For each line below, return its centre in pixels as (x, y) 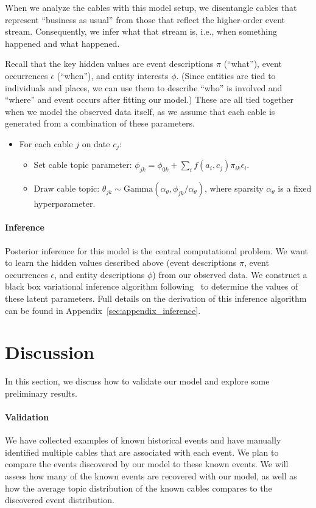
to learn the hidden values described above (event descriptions (121, 263)
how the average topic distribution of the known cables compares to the (139, 488)
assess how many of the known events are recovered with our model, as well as (151, 476)
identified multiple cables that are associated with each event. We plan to (142, 452)
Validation (27, 417)
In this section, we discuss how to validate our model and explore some (137, 381)
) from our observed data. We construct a (230, 274)
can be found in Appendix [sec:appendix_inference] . (103, 310)
